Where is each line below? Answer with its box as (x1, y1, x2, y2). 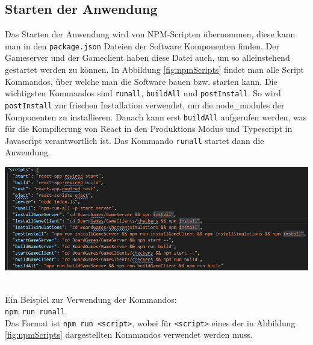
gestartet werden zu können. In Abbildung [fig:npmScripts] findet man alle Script (5, 63, 304, 76)
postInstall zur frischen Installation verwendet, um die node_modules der (5, 98, 285, 111)
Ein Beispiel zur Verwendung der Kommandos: (5, 293, 177, 305)
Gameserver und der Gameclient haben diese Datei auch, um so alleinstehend (5, 51, 290, 64)
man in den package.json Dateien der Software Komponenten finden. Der (5, 39, 279, 52)
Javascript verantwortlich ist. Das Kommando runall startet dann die (5, 134, 264, 146)
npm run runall (5, 308, 66, 317)
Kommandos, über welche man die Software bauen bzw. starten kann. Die (5, 75, 277, 87)
